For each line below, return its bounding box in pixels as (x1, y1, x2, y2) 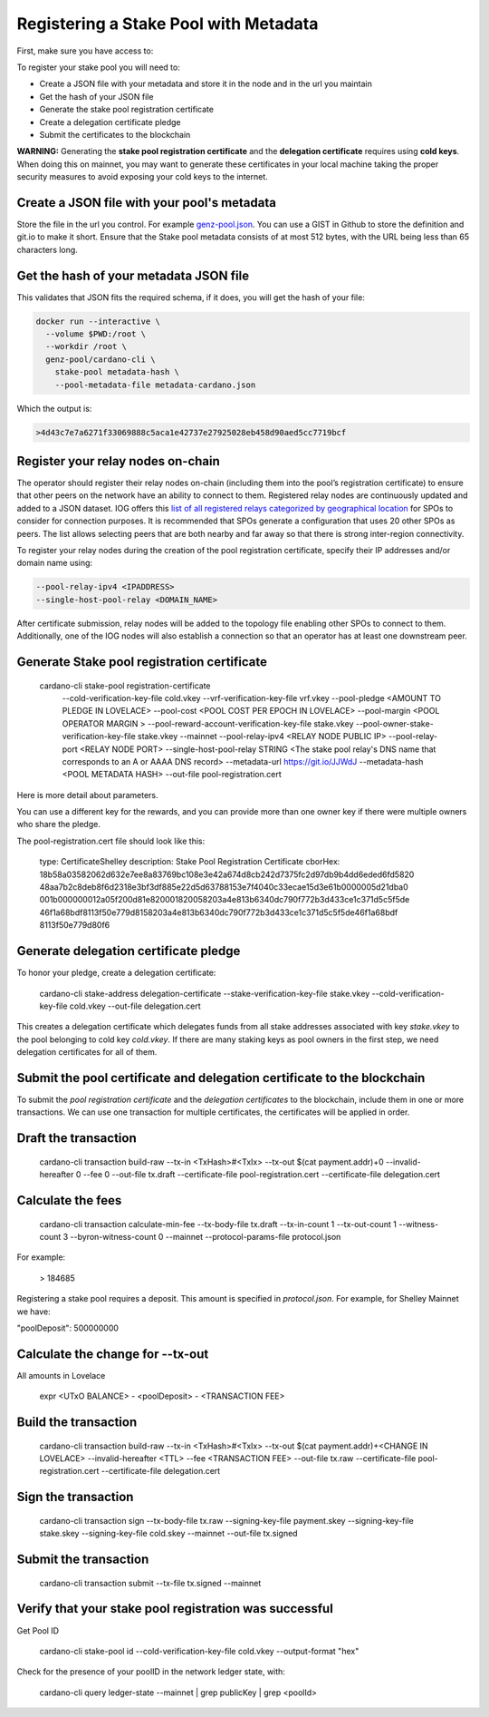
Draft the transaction (16, 1130, 137, 1146)
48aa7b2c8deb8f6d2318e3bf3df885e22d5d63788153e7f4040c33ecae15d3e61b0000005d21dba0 (39, 882, 409, 893)
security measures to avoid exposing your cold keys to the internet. (16, 171, 269, 182)
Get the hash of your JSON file (39, 91, 154, 102)
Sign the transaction (16, 1489, 134, 1505)
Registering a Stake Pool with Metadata (16, 14, 319, 34)
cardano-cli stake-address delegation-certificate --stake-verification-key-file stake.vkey (39, 988, 370, 999)
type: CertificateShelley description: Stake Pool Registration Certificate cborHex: (39, 856, 340, 867)
